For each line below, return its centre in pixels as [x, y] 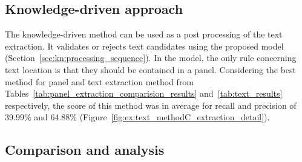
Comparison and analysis [85, 150]
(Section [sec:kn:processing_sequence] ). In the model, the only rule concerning [151, 58]
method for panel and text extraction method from [100, 81]
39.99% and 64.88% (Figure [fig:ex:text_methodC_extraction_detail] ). [137, 117]
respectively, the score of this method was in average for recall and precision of [151, 105]
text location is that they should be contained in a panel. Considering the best [151, 69]
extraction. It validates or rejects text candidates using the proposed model [144, 46]
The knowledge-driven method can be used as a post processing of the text [144, 34]
